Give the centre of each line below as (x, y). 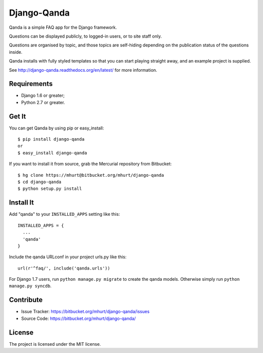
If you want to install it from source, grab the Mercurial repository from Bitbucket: (90, 164)
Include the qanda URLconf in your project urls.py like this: (68, 257)
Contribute (26, 300)
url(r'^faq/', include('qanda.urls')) (64, 268)
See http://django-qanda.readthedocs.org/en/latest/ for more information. (83, 70)
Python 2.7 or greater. (43, 102)
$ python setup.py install (50, 189)
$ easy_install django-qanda (52, 153)
